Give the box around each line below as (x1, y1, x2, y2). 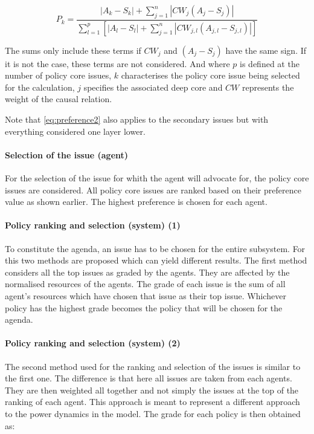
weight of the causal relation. (5, 92, 112, 105)
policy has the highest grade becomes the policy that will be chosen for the (5, 301, 283, 314)
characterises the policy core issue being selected (121, 69, 300, 82)
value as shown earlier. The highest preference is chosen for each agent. (5, 195, 268, 208)
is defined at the (240, 57, 300, 70)
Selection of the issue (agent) (5, 148, 129, 161)
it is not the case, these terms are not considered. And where (5, 57, 230, 70)
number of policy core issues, (5, 69, 112, 82)
